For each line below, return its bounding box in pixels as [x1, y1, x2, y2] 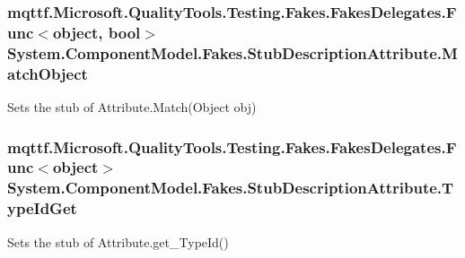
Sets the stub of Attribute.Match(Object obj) [7, 97, 257, 116]
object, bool [52, 21, 141, 43]
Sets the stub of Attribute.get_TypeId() [7, 232, 229, 251]
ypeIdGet [7, 197, 77, 219]
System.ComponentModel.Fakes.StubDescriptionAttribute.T [7, 176, 454, 199]
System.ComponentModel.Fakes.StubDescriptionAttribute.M [7, 41, 458, 64]
